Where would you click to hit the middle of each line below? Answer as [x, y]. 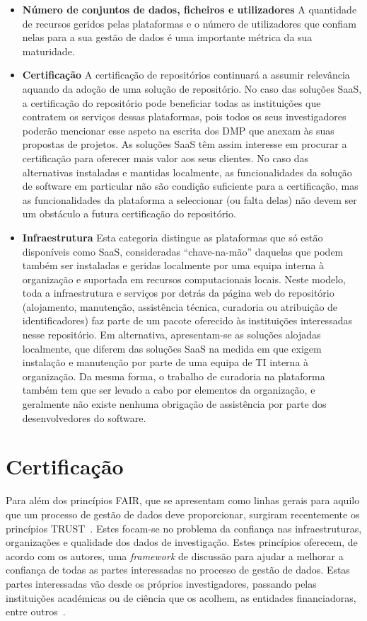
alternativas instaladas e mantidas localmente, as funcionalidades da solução [187, 172]
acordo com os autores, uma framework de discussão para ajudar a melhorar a [175, 556]
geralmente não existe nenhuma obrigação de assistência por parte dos [174, 404]
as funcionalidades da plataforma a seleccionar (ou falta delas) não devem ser [190, 199]
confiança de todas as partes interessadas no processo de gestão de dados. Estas [178, 570]
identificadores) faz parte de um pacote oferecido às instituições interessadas [187, 320]
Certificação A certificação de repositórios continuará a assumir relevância [186, 75]
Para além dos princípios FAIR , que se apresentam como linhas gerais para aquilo [183, 500]
